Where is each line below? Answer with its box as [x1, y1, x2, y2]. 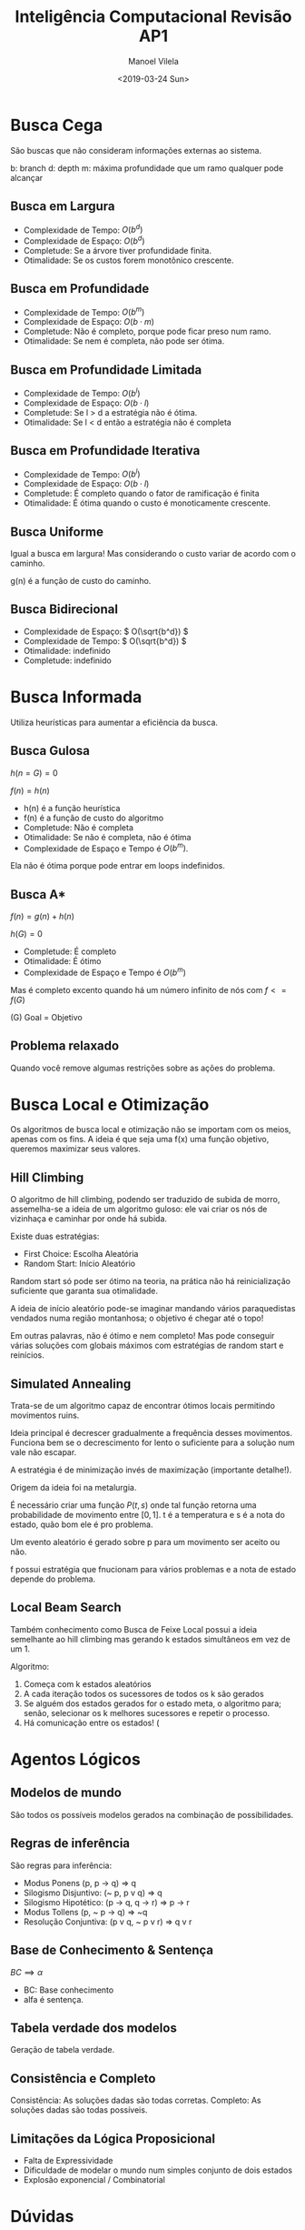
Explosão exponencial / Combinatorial [23, 2174, 166, 2185]
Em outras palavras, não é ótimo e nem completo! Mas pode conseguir [10, 1331, 275, 1341]
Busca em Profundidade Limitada [10, 362, 202, 377]
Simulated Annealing [10, 1376, 132, 1391]
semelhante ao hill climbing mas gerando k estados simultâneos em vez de [10, 1633, 291, 1644]
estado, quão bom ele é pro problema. [10, 1519, 153, 1530]
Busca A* [10, 887, 66, 902]
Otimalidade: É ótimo [23, 956, 102, 967]
